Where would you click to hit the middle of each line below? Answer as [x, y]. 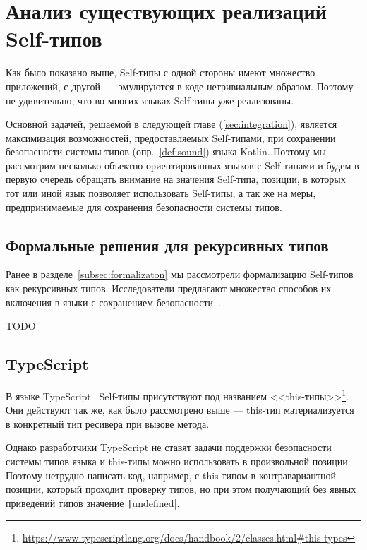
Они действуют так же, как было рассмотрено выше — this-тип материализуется [180, 410]
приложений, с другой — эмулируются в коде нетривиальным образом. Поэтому [180, 86]
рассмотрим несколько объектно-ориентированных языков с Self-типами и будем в [182, 165]
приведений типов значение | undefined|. [93, 502]
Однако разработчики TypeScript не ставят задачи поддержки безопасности [169, 447]
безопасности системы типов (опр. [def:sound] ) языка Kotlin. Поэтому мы [166, 151]
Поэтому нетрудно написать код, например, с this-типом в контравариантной [171, 475]
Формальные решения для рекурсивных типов [167, 245]
